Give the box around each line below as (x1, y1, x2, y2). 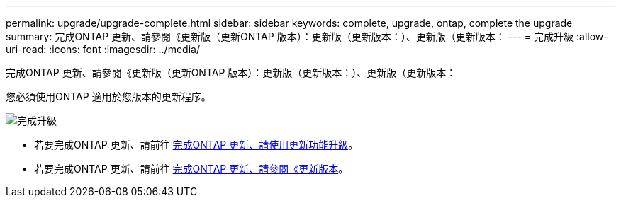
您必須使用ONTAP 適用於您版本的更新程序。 (6, 91, 211, 103)
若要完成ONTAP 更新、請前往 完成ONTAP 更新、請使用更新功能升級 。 (34, 139, 359, 151)
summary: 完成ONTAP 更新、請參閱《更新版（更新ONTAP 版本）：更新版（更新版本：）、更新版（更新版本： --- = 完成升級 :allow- (6, 30, 608, 42)
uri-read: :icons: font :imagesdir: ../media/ (6, 43, 200, 55)
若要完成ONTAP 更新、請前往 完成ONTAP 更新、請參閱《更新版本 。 (34, 163, 349, 175)
